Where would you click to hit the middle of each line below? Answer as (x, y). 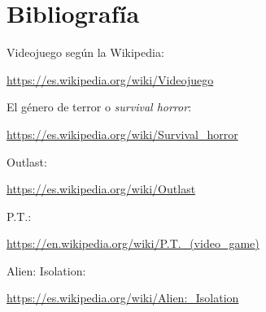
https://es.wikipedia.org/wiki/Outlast (101, 189)
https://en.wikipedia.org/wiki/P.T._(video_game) (133, 243)
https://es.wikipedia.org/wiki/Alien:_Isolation (123, 298)
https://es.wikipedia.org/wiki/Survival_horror (122, 134)
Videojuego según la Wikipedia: (85, 52)
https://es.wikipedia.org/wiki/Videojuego (110, 79)
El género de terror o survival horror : (99, 107)
